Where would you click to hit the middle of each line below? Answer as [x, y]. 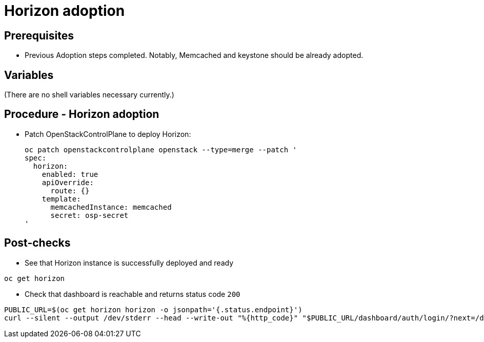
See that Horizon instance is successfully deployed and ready [129, 263]
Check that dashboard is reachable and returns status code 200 [133, 294]
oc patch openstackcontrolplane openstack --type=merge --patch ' [161, 149]
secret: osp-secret [89, 215]
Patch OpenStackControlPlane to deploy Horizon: [108, 134]
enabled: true [70, 174]
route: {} [70, 190]
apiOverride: [68, 182]
